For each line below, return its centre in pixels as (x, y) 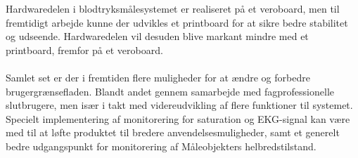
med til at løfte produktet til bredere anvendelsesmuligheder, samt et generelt (173, 132)
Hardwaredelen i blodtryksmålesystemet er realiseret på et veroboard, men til (173, 8)
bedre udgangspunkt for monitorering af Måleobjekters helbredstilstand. (161, 146)
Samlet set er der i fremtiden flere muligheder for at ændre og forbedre (158, 77)
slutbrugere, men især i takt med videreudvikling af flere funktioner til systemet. (179, 105)
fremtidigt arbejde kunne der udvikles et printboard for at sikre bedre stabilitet (177, 22)
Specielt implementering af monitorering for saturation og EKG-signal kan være (178, 118)
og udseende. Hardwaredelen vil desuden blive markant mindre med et (157, 36)
